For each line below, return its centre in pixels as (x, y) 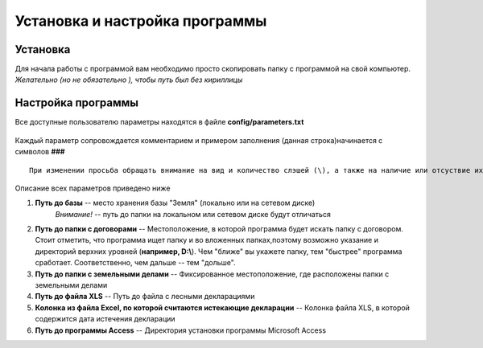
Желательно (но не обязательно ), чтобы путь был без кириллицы (129, 80)
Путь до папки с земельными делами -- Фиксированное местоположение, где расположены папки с (212, 274)
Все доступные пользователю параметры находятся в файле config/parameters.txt (159, 122)
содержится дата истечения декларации (105, 319)
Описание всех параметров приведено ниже (93, 188)
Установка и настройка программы (141, 21)
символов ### (40, 152)
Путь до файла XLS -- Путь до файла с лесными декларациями (145, 297)
